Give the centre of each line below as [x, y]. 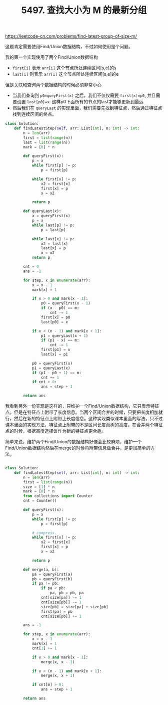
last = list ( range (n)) [47, 142]
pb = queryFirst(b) [52, 579]
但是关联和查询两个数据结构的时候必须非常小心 [53, 85]
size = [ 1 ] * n [39, 487]
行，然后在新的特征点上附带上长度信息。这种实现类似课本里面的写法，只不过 [84, 419]
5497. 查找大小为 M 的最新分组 [84, 10]
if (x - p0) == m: [60, 308]
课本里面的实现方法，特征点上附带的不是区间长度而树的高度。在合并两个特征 [84, 425]
